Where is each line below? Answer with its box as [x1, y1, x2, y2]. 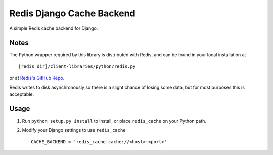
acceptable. [9, 91, 34, 97]
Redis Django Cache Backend [9, 8, 136, 19]
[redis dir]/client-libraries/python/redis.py [18, 63, 136, 69]
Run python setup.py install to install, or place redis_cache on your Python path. [22, 118, 207, 124]
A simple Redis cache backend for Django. [9, 25, 98, 31]
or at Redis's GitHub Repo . [9, 75, 65, 81]
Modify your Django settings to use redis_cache [22, 127, 126, 133]
